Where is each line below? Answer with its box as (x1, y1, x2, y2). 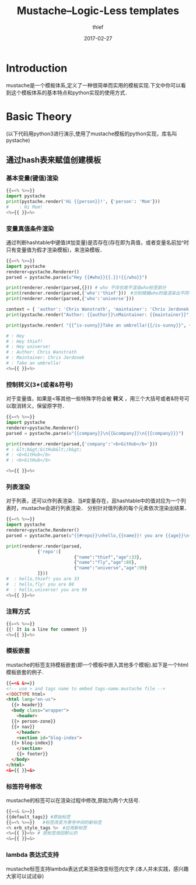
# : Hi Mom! (6, 204, 43, 210)
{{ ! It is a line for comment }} (6, 626, 87, 632)
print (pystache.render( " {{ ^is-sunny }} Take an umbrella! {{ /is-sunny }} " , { (6, 322, 192, 328)
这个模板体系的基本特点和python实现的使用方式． (10, 89, 130, 96)
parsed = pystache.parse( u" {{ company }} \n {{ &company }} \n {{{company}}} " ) (6, 430, 184, 436)
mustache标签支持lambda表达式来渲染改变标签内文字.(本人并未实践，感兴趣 (6, 865, 189, 872)
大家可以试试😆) (6, 872, 44, 880)
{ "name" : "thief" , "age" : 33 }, (73, 554, 142, 560)
